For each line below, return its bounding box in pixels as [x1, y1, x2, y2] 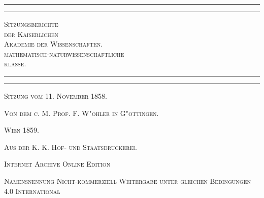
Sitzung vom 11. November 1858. [4, 90, 107, 101]
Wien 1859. [4, 125, 39, 135]
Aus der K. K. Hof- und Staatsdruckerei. [4, 141, 137, 152]
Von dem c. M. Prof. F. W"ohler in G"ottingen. [4, 107, 159, 118]
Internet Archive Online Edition [4, 159, 111, 169]
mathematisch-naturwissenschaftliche [4, 48, 124, 59]
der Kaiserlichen [4, 28, 59, 39]
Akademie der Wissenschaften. [4, 38, 103, 49]
